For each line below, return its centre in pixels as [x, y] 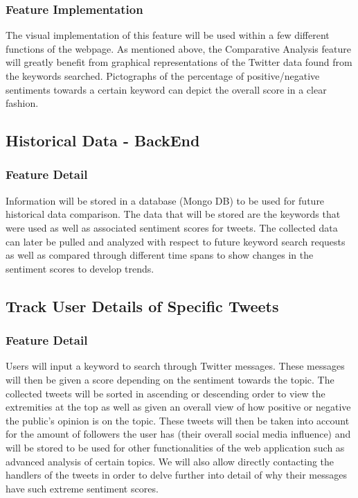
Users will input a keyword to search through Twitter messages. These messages [175, 366]
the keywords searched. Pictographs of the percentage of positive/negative [163, 76]
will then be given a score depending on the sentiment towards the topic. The [170, 379]
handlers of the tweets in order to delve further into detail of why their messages [176, 475]
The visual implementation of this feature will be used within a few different [168, 35]
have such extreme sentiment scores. [82, 488]
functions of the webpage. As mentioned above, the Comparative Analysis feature [178, 48]
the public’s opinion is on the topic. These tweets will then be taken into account [178, 420]
